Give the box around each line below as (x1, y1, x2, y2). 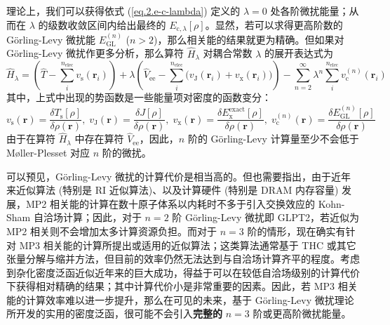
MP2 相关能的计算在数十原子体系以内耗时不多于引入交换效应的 (25, 196, 316, 211)
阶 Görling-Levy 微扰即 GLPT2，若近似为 (172, 210, 360, 225)
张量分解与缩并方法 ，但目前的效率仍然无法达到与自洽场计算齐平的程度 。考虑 (6, 251, 360, 266)
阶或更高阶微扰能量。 (253, 306, 351, 321)
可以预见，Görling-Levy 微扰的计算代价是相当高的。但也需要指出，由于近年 (6, 168, 351, 183)
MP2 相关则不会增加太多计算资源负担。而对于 (6, 223, 217, 238)
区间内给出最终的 (87, 17, 166, 32)
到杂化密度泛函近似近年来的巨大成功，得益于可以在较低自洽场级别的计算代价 (6, 265, 360, 279)
